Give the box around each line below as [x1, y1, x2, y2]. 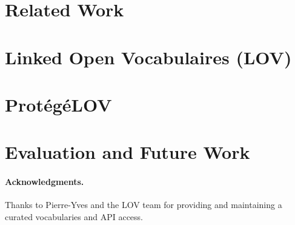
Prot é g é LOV [5, 92, 112, 116]
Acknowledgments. [5, 175, 84, 188]
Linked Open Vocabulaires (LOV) [5, 44, 292, 69]
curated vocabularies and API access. [5, 210, 143, 223]
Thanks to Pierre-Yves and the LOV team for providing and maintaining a [5, 198, 282, 211]
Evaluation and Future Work [5, 139, 250, 164]
